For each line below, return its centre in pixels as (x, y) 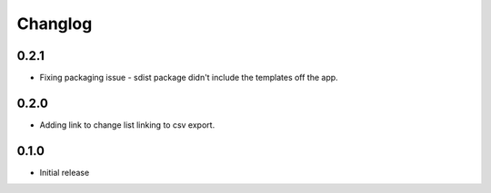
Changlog (55, 24)
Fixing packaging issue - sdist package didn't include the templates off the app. (189, 78)
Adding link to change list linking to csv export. (127, 125)
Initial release (65, 172)
